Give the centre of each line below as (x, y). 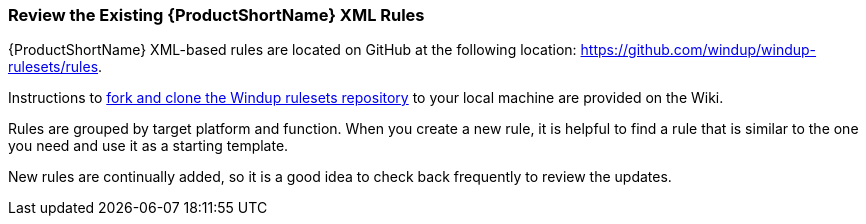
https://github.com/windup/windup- (698, 50)
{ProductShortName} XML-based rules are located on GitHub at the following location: (292, 50)
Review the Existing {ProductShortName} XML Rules (216, 15)
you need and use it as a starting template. (148, 146)
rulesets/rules (53, 67)
